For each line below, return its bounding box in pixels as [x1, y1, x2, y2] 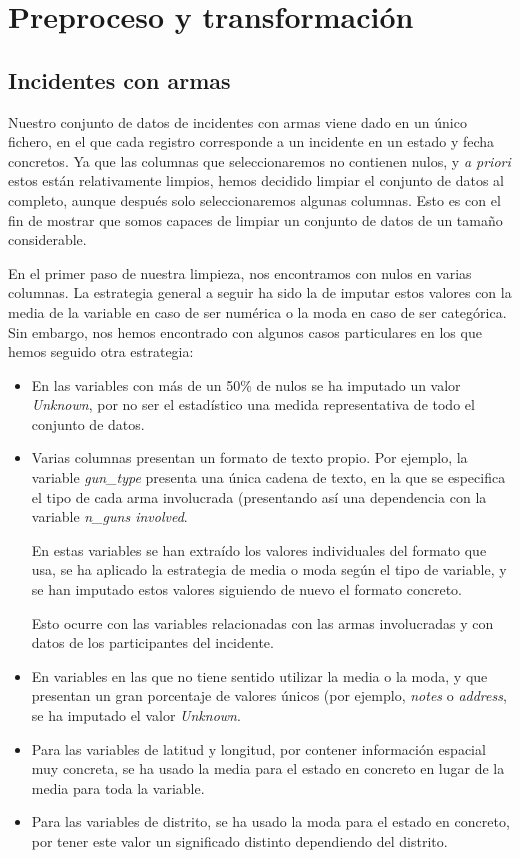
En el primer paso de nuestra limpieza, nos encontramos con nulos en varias [8, 262, 472, 283]
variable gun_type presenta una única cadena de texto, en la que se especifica [31, 467, 506, 488]
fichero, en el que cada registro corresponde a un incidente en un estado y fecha [8, 131, 495, 152]
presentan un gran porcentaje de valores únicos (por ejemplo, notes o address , [31, 685, 507, 706]
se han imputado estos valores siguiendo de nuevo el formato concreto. [31, 579, 462, 600]
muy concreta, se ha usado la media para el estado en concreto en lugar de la [31, 758, 505, 779]
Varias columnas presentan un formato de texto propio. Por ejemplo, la [31, 447, 468, 468]
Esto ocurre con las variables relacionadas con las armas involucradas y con [31, 612, 494, 633]
